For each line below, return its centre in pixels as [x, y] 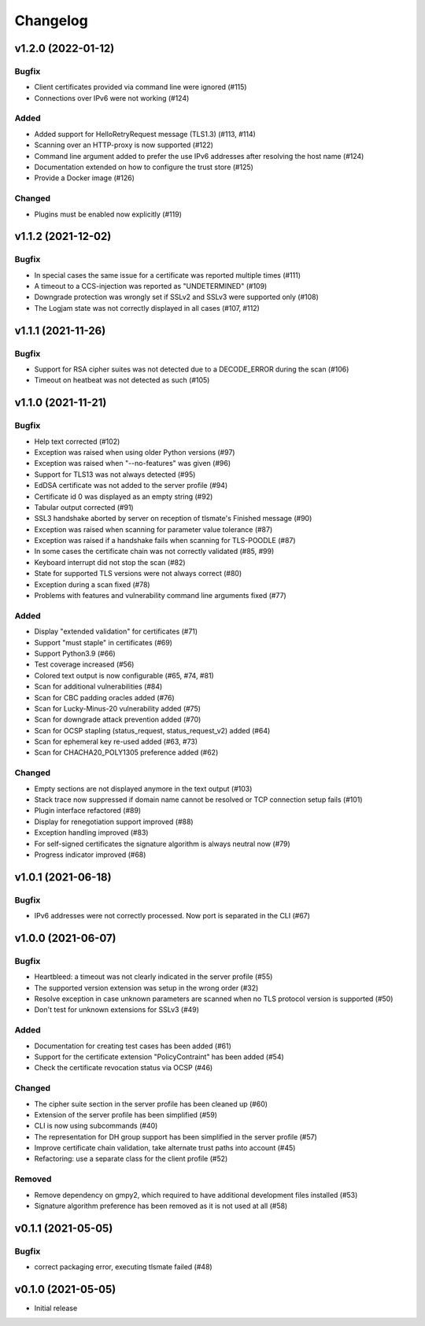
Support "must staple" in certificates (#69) [103, 642]
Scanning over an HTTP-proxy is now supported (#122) [124, 145]
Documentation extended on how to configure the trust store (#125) [144, 167]
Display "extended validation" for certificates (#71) [116, 632]
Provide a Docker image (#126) [85, 178]
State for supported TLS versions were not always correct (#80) [138, 574]
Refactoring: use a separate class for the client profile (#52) [131, 1159]
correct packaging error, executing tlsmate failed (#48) [123, 1267]
